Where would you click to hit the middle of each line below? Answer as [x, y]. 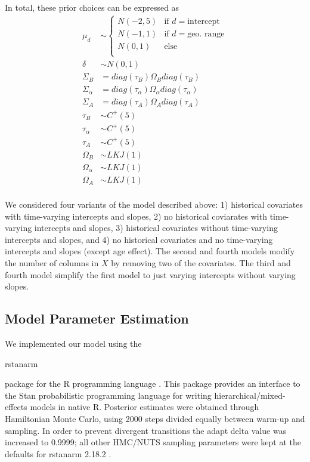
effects [16, 407]
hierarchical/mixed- [250, 395]
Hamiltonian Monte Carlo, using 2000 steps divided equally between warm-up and [155, 419]
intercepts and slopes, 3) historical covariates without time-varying [156, 228]
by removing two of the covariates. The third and [201, 263]
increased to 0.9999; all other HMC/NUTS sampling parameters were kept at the [153, 442]
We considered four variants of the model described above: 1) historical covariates [154, 204]
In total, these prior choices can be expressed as [92, 7]
